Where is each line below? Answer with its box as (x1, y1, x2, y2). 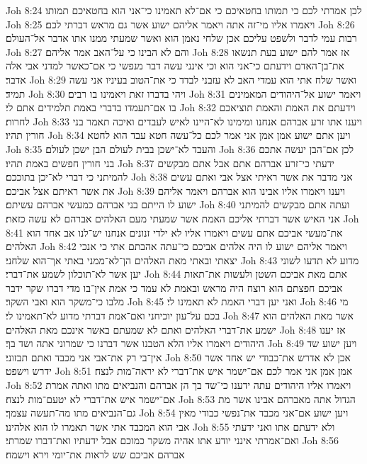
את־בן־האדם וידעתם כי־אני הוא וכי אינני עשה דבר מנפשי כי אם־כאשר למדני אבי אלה (6, 58, 344, 73)
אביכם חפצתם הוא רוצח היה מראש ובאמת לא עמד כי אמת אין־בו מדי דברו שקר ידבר (6, 280, 343, 295)
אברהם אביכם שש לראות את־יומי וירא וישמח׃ (6, 447, 185, 461)
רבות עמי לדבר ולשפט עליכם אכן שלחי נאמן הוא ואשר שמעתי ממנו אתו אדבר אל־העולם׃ (6, 30, 357, 45)
